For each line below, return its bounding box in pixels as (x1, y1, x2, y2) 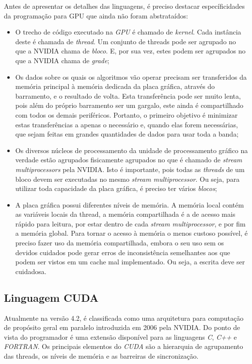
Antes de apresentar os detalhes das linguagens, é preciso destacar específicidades (4, 1, 245, 11)
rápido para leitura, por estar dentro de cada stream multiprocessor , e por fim (15, 218, 246, 228)
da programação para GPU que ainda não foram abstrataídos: (4, 10, 188, 20)
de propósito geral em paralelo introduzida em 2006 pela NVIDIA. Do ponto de (4, 322, 240, 332)
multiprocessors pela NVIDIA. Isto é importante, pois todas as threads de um (15, 164, 245, 174)
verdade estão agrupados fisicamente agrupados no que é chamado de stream (15, 155, 242, 165)
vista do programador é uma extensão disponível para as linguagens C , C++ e (4, 331, 237, 342)
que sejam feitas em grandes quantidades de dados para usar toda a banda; (15, 129, 239, 139)
